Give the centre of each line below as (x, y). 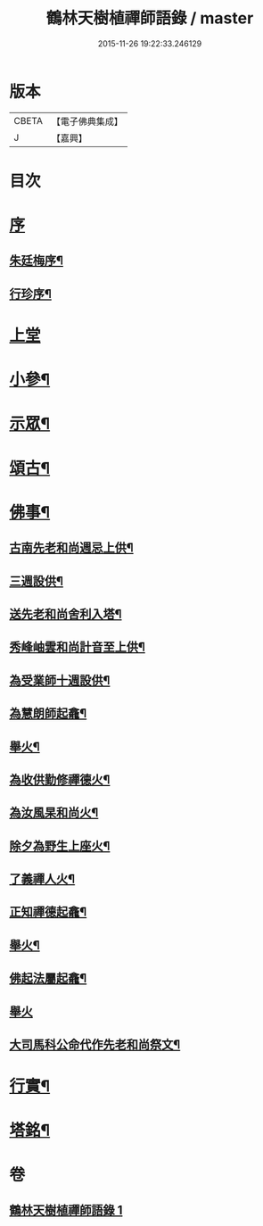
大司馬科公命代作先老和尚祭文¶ (95, 1045)
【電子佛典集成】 (87, 121)
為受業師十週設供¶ (60, 680)
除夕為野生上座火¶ (60, 845)
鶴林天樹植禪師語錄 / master (150, 18)
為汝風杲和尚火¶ (54, 813)
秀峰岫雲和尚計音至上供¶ (77, 647)
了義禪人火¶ (42, 879)
